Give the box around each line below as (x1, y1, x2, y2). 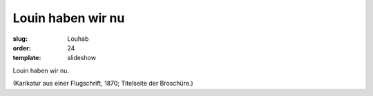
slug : (12, 35, 28, 43)
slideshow (67, 54, 97, 62)
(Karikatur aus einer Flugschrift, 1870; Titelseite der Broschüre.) (12, 79, 193, 88)
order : (12, 44, 31, 52)
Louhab (67, 35, 89, 43)
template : (12, 54, 41, 62)
